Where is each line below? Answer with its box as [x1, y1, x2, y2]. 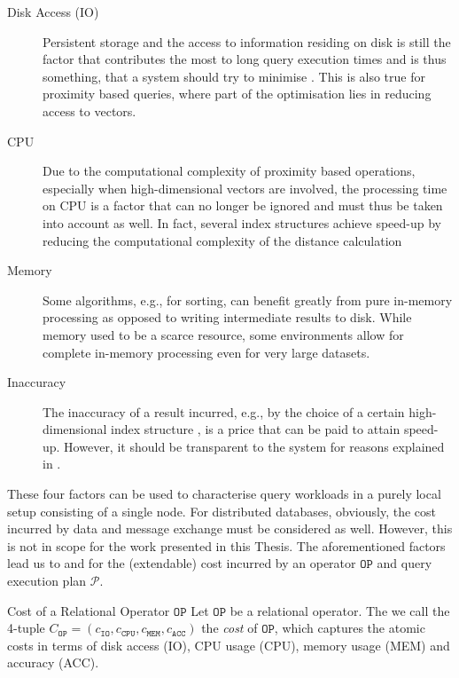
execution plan [7, 572, 87, 590]
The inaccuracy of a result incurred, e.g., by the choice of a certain [43, 402, 405, 421]
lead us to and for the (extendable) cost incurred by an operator [7, 554, 356, 572]
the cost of [201, 619, 258, 637]
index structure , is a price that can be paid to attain [111, 420, 401, 438]
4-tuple [7, 619, 45, 637]
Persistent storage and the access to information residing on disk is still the [43, 32, 451, 51]
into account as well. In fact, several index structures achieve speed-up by [43, 213, 442, 232]
